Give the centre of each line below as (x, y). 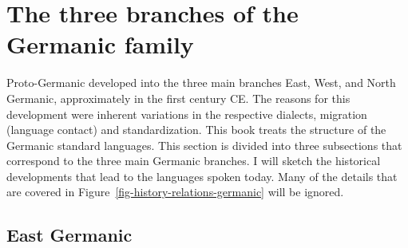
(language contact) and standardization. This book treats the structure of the (196, 130)
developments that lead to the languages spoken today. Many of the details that (202, 176)
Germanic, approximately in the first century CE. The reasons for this (178, 98)
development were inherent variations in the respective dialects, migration (187, 114)
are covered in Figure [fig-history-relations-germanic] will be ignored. (175, 192)
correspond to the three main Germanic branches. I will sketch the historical (194, 161)
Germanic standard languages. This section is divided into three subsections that (204, 145)
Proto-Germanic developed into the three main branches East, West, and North (201, 83)
